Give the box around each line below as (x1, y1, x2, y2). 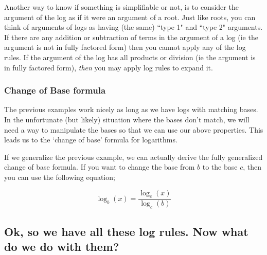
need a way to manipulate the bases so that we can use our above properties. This (4, 124, 263, 135)
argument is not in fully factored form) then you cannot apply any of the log (4, 42, 246, 52)
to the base (202, 161, 238, 172)
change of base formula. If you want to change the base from (4, 161, 195, 172)
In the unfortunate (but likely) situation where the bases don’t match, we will (4, 114, 250, 124)
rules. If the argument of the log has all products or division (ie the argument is (4, 51, 256, 62)
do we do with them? (4, 238, 119, 254)
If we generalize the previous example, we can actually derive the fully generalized (4, 151, 263, 162)
